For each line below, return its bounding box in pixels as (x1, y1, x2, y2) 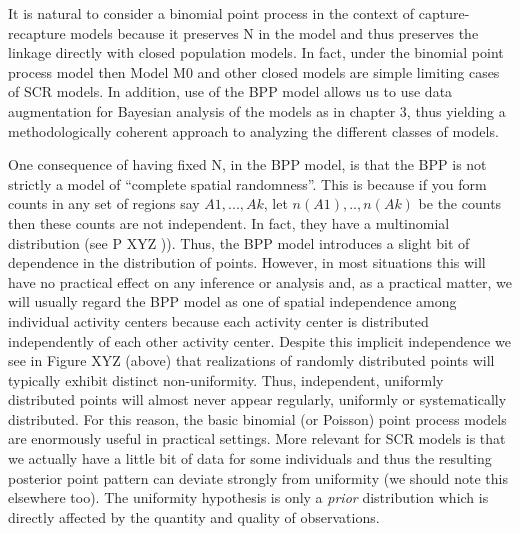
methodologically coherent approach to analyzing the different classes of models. (8, 120, 499, 141)
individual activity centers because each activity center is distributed (8, 310, 429, 331)
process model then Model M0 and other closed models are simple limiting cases (8, 61, 500, 82)
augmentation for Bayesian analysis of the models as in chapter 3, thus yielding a (8, 100, 506, 121)
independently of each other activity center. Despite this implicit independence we (8, 330, 511, 351)
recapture (8, 22, 66, 43)
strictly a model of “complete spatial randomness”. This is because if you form (8, 173, 487, 194)
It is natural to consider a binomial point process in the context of (8, 3, 415, 23)
